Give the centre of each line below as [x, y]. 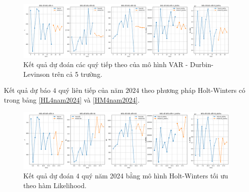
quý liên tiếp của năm [91, 90]
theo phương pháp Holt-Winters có [193, 90]
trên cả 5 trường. [77, 74]
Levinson [37, 74]
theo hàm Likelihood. [55, 185]
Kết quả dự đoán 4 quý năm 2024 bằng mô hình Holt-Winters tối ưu [126, 176]
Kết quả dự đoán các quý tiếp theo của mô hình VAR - [106, 64]
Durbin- [202, 64]
